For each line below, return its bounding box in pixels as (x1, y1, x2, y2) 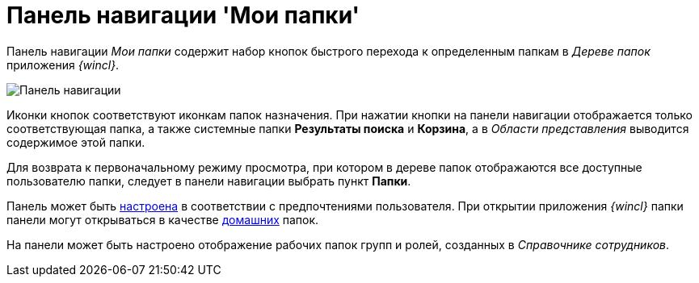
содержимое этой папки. (6, 135, 145, 149)
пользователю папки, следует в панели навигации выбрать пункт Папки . (6, 173, 411, 188)
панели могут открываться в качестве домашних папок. (6, 212, 319, 227)
